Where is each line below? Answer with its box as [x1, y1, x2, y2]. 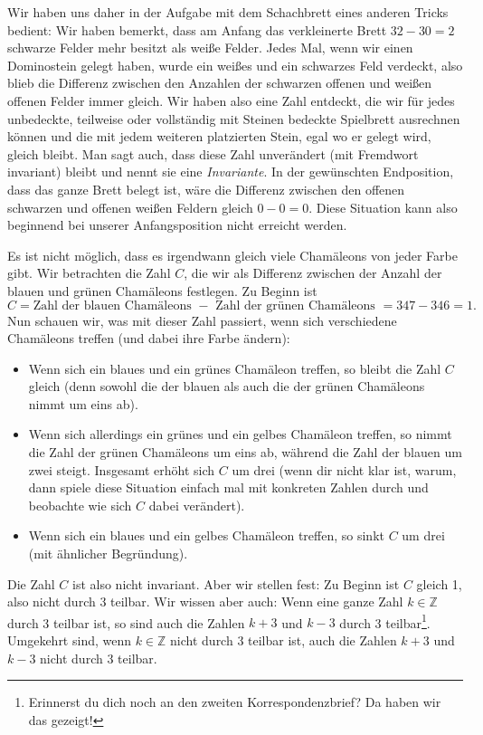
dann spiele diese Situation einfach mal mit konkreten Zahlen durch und [28, 478, 429, 497]
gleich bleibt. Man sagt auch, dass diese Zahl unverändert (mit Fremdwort [7, 144, 419, 163]
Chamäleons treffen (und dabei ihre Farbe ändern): [7, 329, 290, 348]
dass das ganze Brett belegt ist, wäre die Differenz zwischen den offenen [7, 179, 405, 198]
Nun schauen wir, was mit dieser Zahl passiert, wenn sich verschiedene [7, 310, 397, 329]
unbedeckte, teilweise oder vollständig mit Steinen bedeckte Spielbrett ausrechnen [7, 109, 460, 128]
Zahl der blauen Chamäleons [33, 299, 192, 312]
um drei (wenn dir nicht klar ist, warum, [232, 460, 457, 479]
